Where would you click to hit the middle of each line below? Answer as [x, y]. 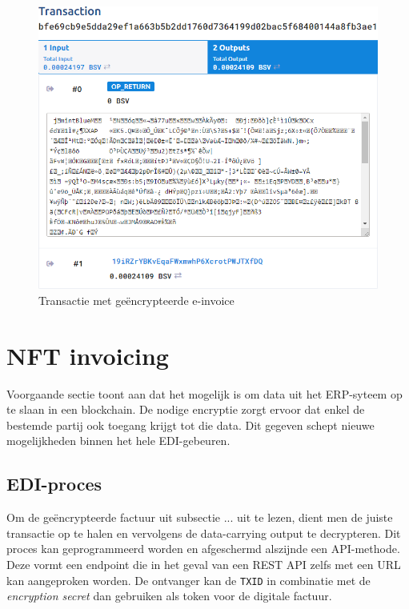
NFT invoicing [88, 355]
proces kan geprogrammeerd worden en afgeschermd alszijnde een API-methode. [203, 549]
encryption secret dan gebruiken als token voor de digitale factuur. [169, 596]
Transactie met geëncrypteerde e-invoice [136, 300]
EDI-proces [54, 484]
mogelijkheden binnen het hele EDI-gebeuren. [118, 441]
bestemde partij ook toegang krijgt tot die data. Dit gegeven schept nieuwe [190, 425]
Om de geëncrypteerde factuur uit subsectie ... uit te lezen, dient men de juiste [200, 517]
